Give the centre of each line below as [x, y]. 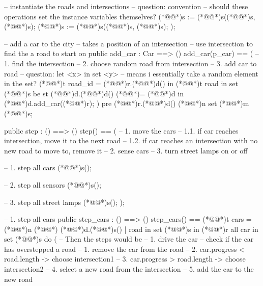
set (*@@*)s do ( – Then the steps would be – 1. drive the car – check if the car [129, 239]
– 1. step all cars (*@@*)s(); [48, 167]
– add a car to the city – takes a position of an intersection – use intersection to [128, 43]
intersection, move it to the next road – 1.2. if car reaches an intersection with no [131, 140]
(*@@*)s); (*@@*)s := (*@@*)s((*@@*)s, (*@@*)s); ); [90, 26]
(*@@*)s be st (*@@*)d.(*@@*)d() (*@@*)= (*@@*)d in [94, 93]
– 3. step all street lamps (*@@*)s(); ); [64, 202]
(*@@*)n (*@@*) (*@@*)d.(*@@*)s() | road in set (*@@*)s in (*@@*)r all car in [131, 229]
